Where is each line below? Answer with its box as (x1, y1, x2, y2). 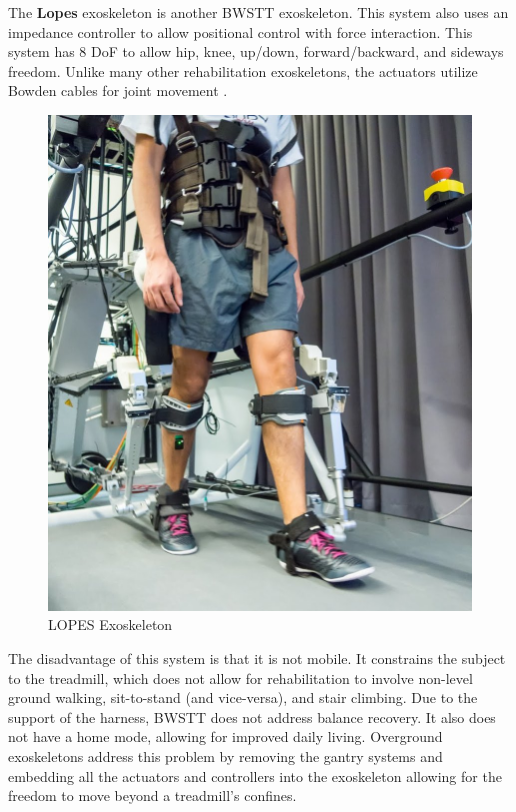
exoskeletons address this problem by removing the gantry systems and (8, 745, 443, 766)
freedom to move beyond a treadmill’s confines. (8, 785, 297, 806)
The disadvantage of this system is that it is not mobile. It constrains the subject (8, 647, 506, 668)
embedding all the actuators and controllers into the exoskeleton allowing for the (8, 765, 502, 786)
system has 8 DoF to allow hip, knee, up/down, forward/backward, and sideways (8, 41, 504, 62)
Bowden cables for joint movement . (8, 80, 228, 101)
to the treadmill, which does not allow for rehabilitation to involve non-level (8, 667, 473, 688)
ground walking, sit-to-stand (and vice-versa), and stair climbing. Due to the (8, 687, 478, 708)
